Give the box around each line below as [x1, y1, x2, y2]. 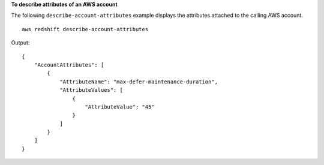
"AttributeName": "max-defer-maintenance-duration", [59, 78, 218, 85]
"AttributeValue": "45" [85, 103, 155, 110]
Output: [11, 39, 30, 46]
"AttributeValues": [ [59, 87, 123, 94]
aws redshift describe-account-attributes [22, 26, 149, 32]
